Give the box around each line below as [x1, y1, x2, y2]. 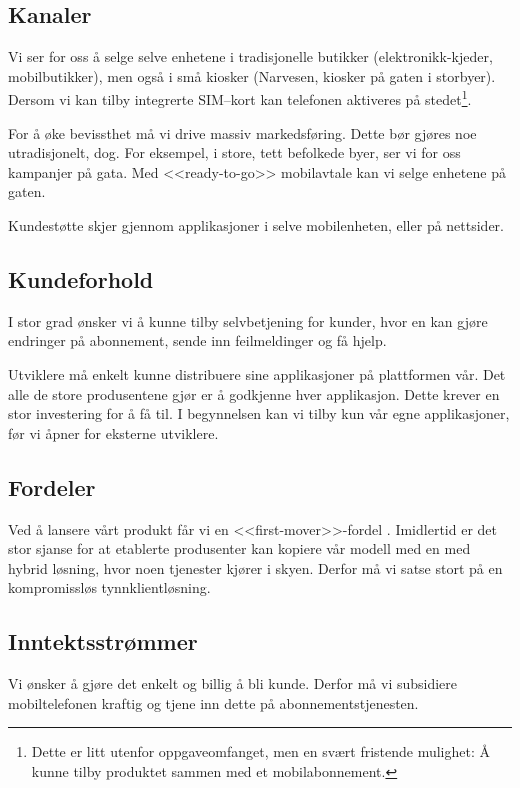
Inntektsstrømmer [8, 626, 198, 657]
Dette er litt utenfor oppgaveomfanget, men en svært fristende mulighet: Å [31, 741, 491, 762]
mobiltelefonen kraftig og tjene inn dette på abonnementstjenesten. [8, 692, 419, 713]
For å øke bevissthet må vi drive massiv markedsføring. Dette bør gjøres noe [8, 122, 477, 143]
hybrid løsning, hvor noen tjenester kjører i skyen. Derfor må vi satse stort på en [8, 557, 503, 578]
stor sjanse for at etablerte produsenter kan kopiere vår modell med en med [8, 538, 471, 559]
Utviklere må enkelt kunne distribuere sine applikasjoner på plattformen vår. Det [8, 364, 506, 384]
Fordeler [8, 471, 96, 502]
